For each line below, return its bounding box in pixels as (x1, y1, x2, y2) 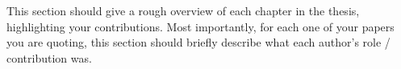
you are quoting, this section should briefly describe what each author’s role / (6, 34, 391, 51)
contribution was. (6, 49, 92, 66)
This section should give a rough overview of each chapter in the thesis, (6, 2, 360, 18)
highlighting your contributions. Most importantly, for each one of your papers (6, 18, 395, 34)
